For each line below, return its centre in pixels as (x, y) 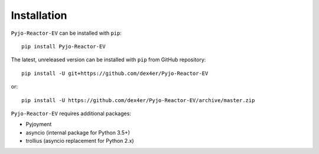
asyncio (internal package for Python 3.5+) (78, 132)
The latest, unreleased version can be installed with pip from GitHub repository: (108, 60)
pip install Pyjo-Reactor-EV (64, 46)
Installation (39, 15)
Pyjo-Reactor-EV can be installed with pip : (66, 33)
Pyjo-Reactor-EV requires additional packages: (71, 113)
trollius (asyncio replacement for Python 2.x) (80, 141)
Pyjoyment (39, 124)
